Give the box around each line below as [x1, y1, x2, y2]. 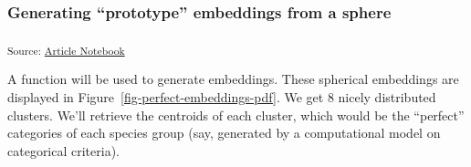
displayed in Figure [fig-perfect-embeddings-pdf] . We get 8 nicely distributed [7, 87, 436, 106]
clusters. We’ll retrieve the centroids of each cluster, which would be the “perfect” [7, 105, 465, 124]
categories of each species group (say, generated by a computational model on [7, 123, 441, 142]
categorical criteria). [7, 141, 120, 160]
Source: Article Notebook [7, 43, 125, 58]
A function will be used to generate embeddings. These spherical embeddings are [7, 69, 459, 89]
